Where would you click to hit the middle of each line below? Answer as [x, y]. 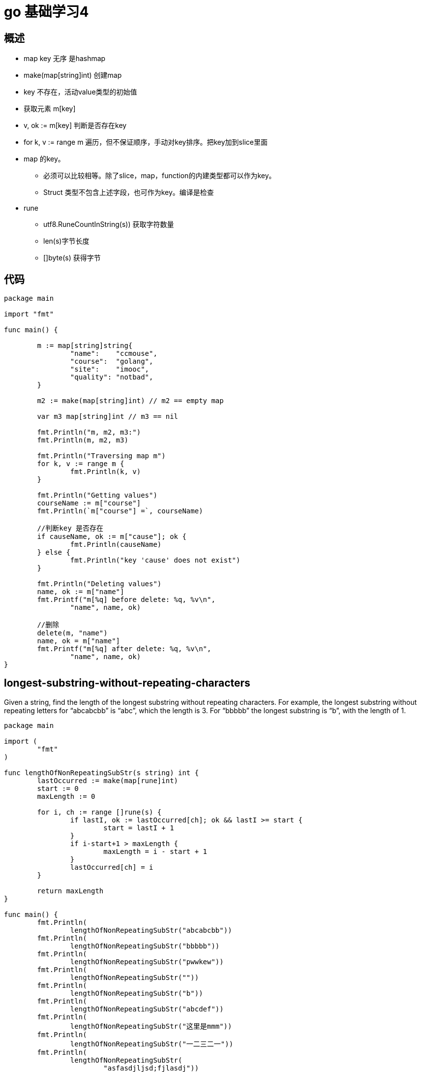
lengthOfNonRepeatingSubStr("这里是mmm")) [151, 1026]
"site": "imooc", [110, 369]
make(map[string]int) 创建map [73, 75]
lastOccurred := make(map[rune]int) [108, 780]
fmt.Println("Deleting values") [99, 584]
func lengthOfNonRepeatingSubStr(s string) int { [102, 772]
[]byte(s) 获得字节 [72, 258]
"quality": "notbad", [112, 377]
